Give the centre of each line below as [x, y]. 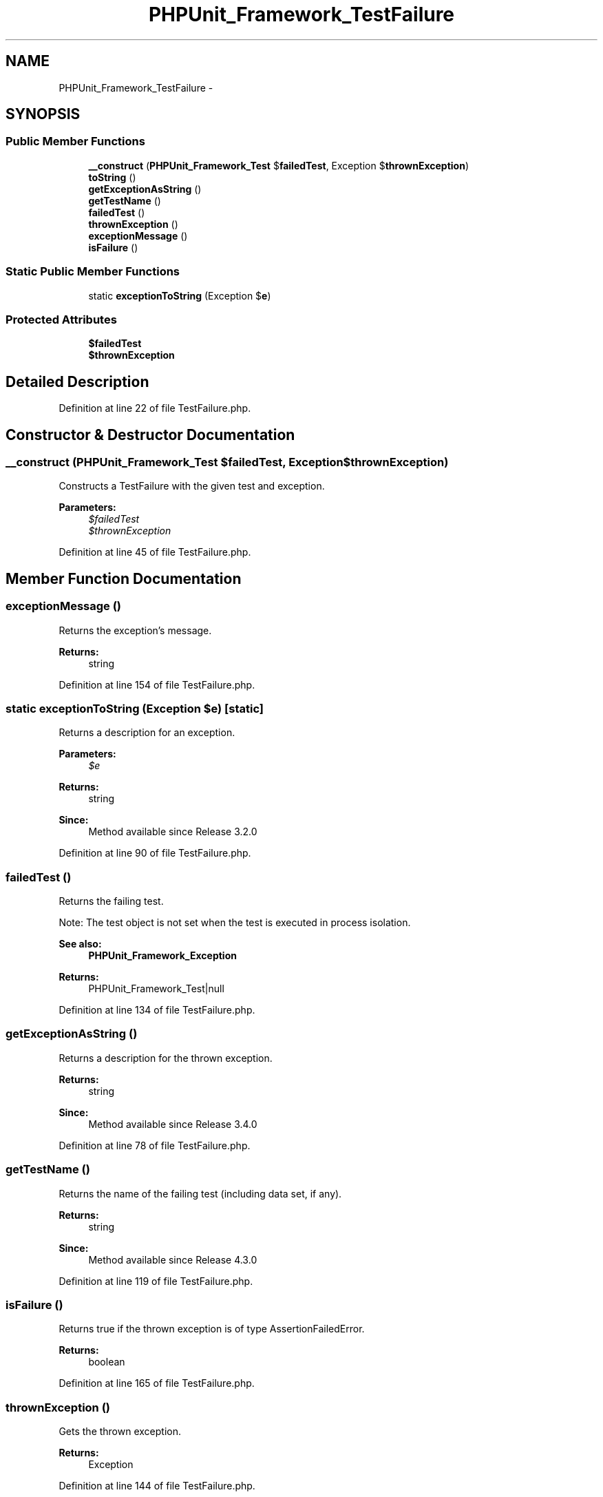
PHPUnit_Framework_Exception [162, 956]
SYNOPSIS [43, 114]
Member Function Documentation [124, 578]
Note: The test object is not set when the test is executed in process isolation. [235, 923]
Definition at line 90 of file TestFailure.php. [155, 853]
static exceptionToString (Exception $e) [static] [135, 708]
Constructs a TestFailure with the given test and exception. [192, 486]
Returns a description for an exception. [147, 733]
